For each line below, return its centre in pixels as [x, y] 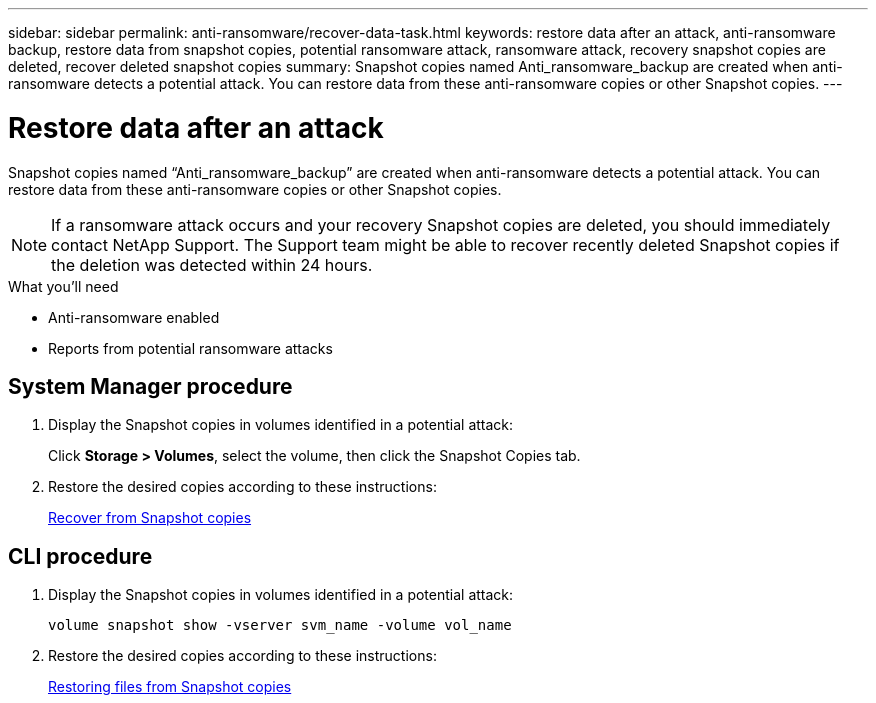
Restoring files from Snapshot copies [170, 687]
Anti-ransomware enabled [134, 317]
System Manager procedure [150, 386]
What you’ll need [63, 286]
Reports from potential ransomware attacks [190, 348]
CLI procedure [80, 556]
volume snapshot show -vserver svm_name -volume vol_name [280, 625]
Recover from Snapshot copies [150, 518]
